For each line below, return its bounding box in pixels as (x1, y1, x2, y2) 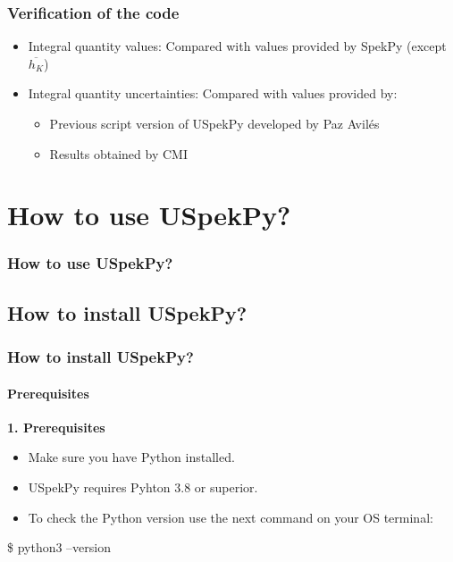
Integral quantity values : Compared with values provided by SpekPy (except (28, 37, 447, 55)
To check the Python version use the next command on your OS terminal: (28, 507, 433, 526)
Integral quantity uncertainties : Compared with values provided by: (28, 84, 398, 103)
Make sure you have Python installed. (28, 448, 235, 466)
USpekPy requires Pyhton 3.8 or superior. (28, 478, 258, 497)
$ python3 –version (7, 538, 112, 557)
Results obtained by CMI (49, 144, 188, 163)
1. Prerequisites (7, 417, 105, 436)
